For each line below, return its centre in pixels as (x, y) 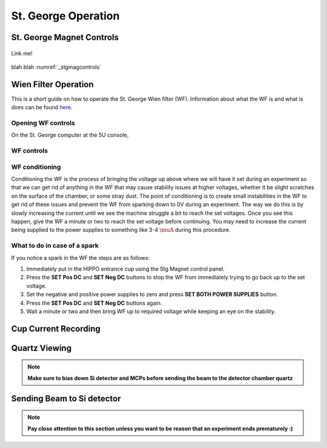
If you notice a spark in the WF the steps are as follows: (81, 257)
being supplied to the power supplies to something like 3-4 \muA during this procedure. (121, 230)
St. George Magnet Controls (65, 37)
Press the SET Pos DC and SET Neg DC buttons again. (94, 303)
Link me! (22, 53)
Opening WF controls (43, 123)
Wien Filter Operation (52, 84)
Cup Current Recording (56, 329)
